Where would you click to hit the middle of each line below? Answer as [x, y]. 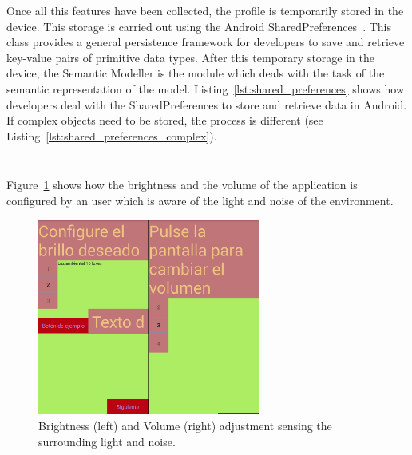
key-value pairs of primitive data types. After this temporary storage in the [190, 57]
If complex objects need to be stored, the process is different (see [165, 120]
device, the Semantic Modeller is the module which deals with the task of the [196, 73]
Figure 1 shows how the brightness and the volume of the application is [182, 185]
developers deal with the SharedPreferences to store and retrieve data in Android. [207, 104]
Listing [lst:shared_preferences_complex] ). [112, 135]
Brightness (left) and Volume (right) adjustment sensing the [185, 425]
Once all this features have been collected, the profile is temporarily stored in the [205, 10]
